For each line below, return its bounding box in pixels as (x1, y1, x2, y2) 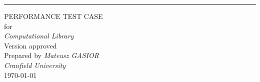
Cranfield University (4, 59, 66, 70)
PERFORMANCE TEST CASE (4, 11, 103, 21)
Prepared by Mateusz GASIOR (4, 50, 99, 60)
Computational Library (4, 30, 74, 41)
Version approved (4, 40, 57, 50)
